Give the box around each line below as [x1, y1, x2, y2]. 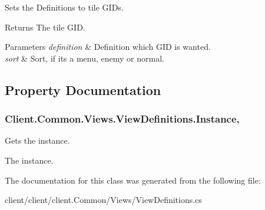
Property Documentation [5, 80, 161, 99]
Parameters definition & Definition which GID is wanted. [5, 40, 211, 53]
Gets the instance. [5, 134, 70, 147]
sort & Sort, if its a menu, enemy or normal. [5, 52, 164, 64]
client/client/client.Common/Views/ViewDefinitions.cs [5, 194, 202, 206]
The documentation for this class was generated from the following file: [5, 174, 261, 186]
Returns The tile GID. [5, 21, 85, 33]
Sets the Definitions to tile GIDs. [5, 1, 124, 13]
